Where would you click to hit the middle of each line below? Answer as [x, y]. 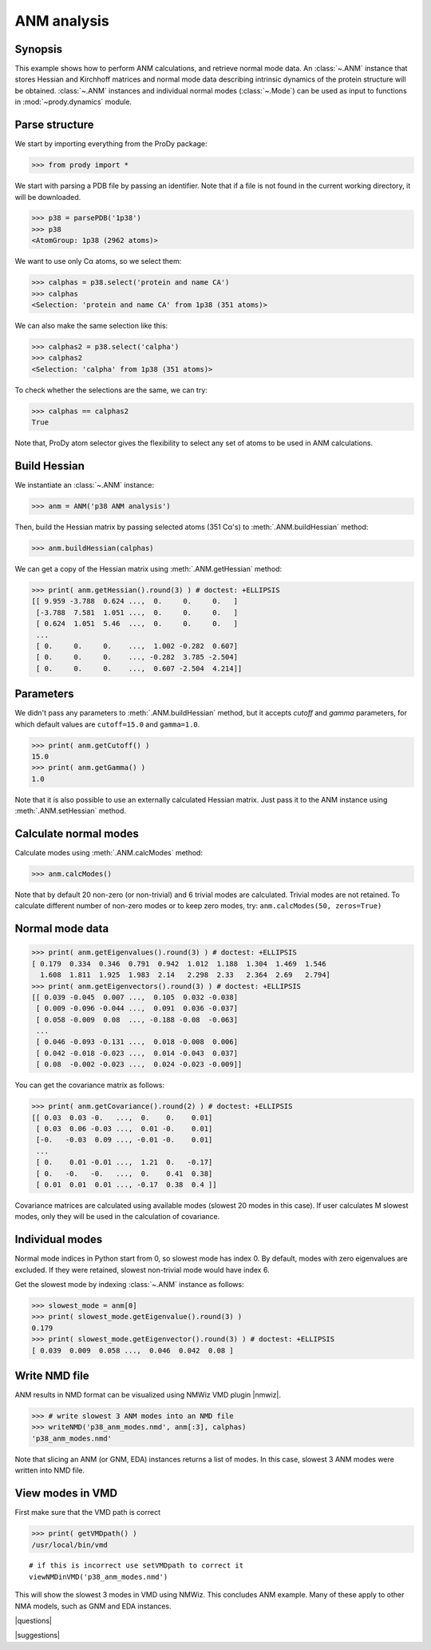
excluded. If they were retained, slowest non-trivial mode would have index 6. [142, 1269]
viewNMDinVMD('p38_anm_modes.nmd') [99, 1576]
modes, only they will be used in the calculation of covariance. [117, 1217]
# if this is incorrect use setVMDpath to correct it [136, 1566]
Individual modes [59, 1239]
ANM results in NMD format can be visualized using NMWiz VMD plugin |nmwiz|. [148, 1395]
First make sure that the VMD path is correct [88, 1512]
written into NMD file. [50, 1470]
